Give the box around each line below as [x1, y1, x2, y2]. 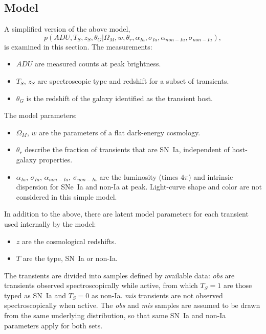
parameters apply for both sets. [4, 320, 103, 330]
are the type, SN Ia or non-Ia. [23, 253, 118, 264]
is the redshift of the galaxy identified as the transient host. [26, 92, 213, 103]
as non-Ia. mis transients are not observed [92, 290, 223, 300]
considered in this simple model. [16, 191, 117, 202]
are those [223, 280, 252, 291]
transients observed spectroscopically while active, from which [4, 280, 198, 291]
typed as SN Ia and [4, 290, 66, 300]
